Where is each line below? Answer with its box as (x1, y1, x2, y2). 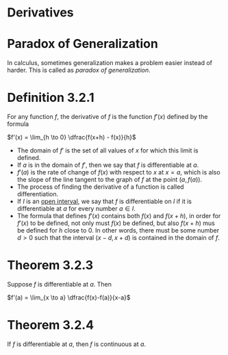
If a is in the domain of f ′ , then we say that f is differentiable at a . (16, 161, 199, 169)
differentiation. (16, 190, 59, 198)
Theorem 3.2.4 (7, 317, 94, 333)
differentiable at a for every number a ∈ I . (16, 205, 136, 213)
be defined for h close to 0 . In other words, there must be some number (16, 226, 220, 235)
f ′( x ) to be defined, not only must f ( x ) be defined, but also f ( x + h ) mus (16, 219, 216, 227)
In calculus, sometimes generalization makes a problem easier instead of (7, 59, 213, 67)
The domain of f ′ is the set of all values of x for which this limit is (16, 146, 199, 155)
